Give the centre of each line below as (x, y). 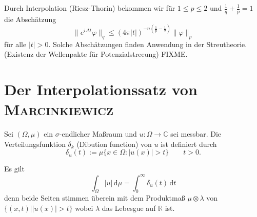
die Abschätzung (30, 19)
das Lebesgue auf (129, 208)
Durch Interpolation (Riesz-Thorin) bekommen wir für (90, 8)
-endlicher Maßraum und (98, 134)
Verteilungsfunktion (35, 144)
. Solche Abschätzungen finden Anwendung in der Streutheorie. (148, 44)
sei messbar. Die (196, 134)
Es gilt (14, 169)
